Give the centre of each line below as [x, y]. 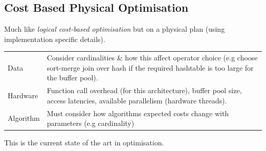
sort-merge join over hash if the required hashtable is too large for [150, 67]
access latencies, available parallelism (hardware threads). [137, 100]
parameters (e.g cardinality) [91, 123]
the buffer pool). [72, 78]
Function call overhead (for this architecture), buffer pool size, [144, 90]
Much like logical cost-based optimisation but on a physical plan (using [115, 29]
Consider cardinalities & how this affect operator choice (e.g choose [152, 58]
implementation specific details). [55, 39]
